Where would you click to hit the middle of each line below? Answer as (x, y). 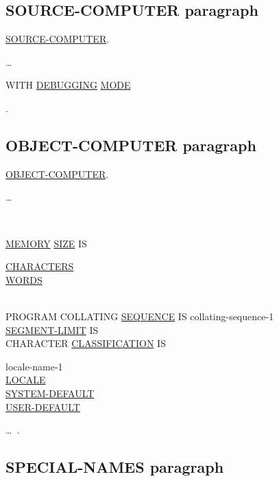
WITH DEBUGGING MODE (68, 85)
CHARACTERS (40, 266)
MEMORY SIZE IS (46, 243)
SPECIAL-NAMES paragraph (115, 467)
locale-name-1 (34, 366)
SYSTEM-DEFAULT (50, 393)
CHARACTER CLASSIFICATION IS (86, 343)
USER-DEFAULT (43, 406)
